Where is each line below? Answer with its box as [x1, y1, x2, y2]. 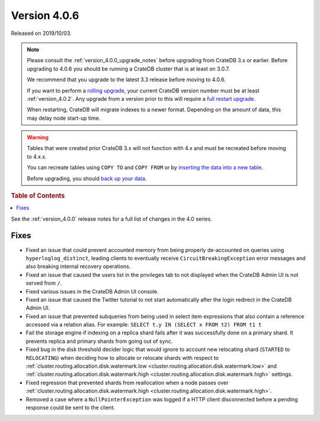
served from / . [25, 279, 62, 287]
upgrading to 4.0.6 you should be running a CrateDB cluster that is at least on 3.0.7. [27, 65, 231, 72]
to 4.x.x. [27, 153, 47, 160]
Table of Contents [11, 192, 65, 200]
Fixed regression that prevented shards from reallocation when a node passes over [25, 379, 229, 386]
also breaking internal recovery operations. [25, 263, 131, 270]
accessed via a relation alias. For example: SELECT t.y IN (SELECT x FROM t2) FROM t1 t [25, 321, 262, 328]
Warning [27, 134, 49, 141]
